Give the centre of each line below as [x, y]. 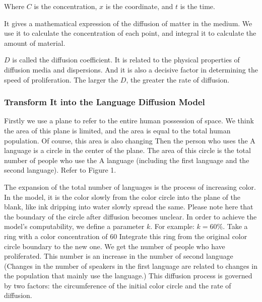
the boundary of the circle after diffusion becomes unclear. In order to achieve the [130, 216]
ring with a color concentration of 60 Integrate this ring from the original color [126, 236]
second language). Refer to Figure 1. [60, 170]
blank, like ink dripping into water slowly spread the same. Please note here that [129, 207]
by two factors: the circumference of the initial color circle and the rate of [118, 285]
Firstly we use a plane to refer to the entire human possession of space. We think [129, 121]
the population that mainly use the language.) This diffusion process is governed [128, 276]
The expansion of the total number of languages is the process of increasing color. [130, 186]
